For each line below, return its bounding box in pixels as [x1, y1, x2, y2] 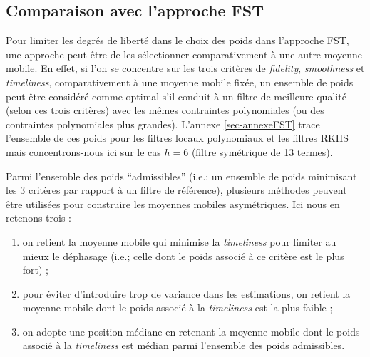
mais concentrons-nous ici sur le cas [6, 144, 161, 159]
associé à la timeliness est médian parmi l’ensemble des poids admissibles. [22, 338, 345, 353]
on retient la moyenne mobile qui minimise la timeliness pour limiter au [22, 234, 336, 249]
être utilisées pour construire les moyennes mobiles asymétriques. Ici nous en [6, 196, 340, 211]
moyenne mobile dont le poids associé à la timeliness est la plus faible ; [22, 300, 333, 315]
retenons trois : [6, 210, 72, 225]
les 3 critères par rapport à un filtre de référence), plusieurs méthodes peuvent [6, 182, 347, 197]
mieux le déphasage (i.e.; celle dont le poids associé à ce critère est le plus [22, 248, 344, 263]
